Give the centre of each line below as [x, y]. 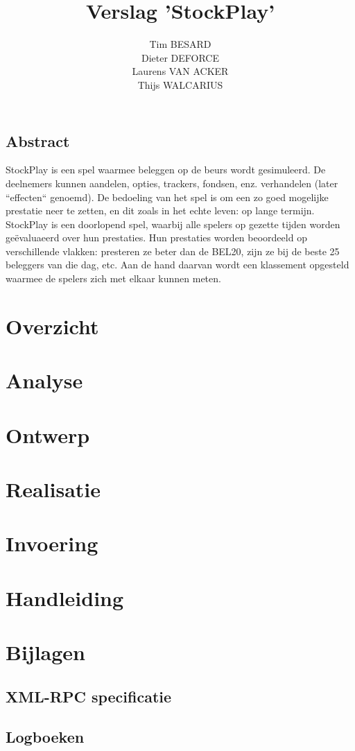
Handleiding [65, 597]
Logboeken [45, 737]
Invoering [52, 543]
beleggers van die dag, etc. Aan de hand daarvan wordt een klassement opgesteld [177, 265]
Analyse [44, 380]
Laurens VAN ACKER [180, 71]
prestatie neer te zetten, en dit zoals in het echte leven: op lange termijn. [160, 210]
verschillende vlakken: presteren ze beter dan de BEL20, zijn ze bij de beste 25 [173, 251]
